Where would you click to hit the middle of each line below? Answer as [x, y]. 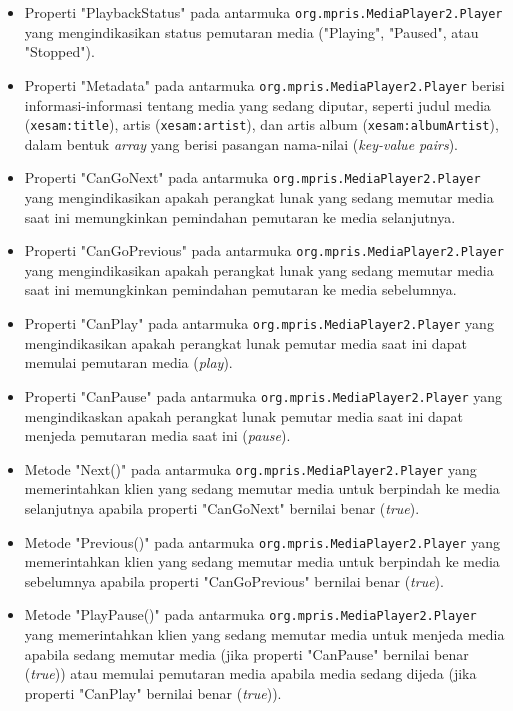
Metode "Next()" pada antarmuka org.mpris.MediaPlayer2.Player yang [250, 468]
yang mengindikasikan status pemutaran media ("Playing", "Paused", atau [251, 31]
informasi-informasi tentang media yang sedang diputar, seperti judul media [257, 104]
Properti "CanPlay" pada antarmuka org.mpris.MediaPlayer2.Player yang [259, 323]
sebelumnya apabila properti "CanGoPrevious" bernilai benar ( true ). [234, 580]
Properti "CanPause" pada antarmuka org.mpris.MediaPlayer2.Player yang [263, 395]
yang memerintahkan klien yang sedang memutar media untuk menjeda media [264, 634]
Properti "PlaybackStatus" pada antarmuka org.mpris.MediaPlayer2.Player [263, 12]
